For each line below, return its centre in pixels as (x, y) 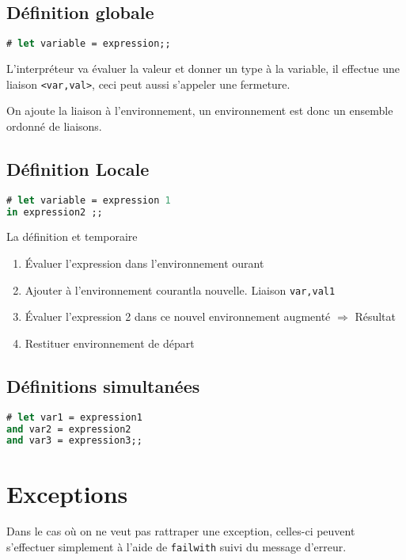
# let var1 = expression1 (74, 417)
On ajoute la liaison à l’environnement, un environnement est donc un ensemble (200, 110)
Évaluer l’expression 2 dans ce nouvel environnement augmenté (178, 316)
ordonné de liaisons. (54, 126)
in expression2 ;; (55, 212)
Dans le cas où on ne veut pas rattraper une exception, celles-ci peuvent (181, 531)
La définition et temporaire (72, 236)
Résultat (376, 316)
